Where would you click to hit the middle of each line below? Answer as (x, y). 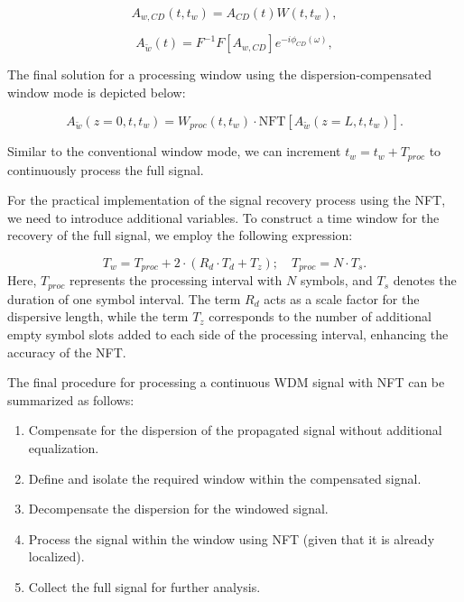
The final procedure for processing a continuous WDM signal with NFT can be (226, 382)
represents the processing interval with (176, 280)
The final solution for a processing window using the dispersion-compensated (220, 74)
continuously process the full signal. (106, 169)
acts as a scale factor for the (342, 298)
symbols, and (336, 280)
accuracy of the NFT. (67, 352)
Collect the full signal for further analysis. (144, 586)
